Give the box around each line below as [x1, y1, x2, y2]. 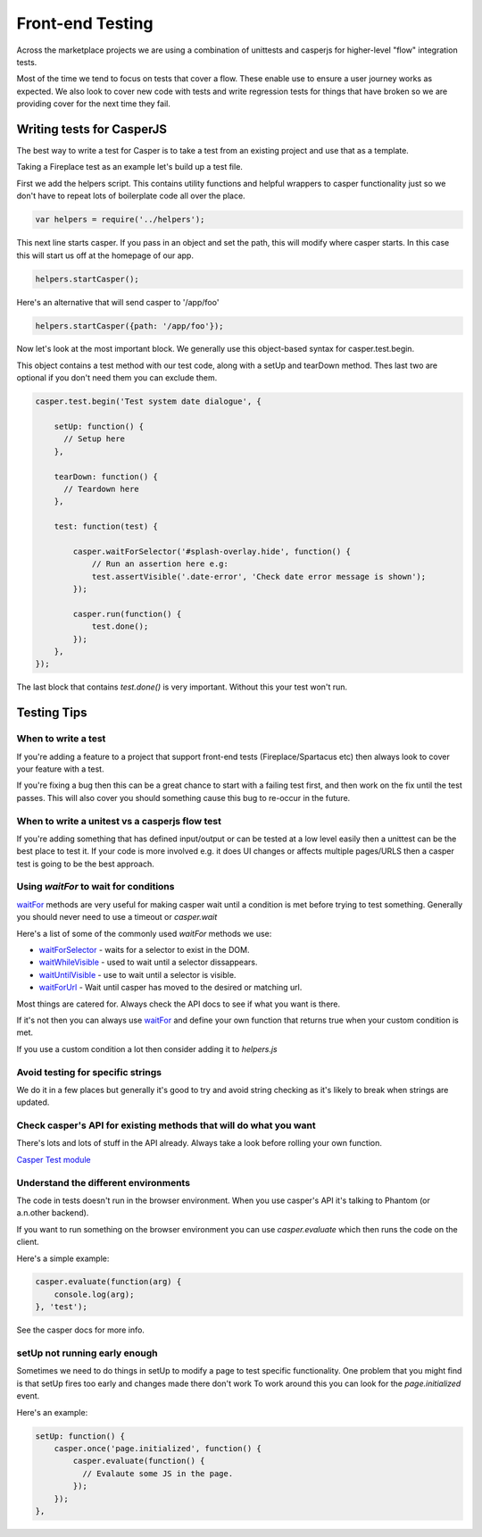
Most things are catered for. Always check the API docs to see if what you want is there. [16, 998, 341, 1009]
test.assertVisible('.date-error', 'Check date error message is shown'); [91, 572, 427, 581]
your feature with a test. [16, 764, 104, 774]
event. [16, 1391, 40, 1401]
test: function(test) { [54, 522, 158, 531]
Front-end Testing [16, 13, 154, 33]
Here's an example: [16, 1407, 88, 1417]
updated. [16, 1097, 50, 1107]
